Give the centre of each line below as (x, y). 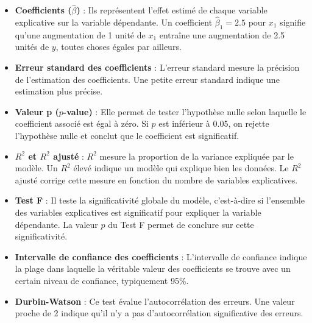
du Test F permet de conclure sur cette (181, 224)
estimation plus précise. (59, 91)
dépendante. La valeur (56, 224)
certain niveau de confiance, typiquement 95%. (102, 280)
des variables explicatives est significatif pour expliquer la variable (138, 212)
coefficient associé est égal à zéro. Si (82, 123)
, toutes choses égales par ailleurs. (119, 47)
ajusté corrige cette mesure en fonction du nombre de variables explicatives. (156, 179)
